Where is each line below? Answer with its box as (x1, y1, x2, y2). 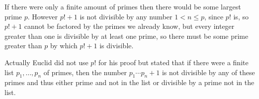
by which (50, 40, 78, 51)
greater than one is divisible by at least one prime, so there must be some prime (4, 30, 249, 41)
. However (27, 11, 58, 21)
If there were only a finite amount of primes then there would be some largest (4, 1, 241, 11)
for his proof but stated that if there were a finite (98, 57, 249, 67)
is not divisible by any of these (162, 67, 255, 77)
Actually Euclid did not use (4, 57, 88, 67)
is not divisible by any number (80, 11, 173, 21)
